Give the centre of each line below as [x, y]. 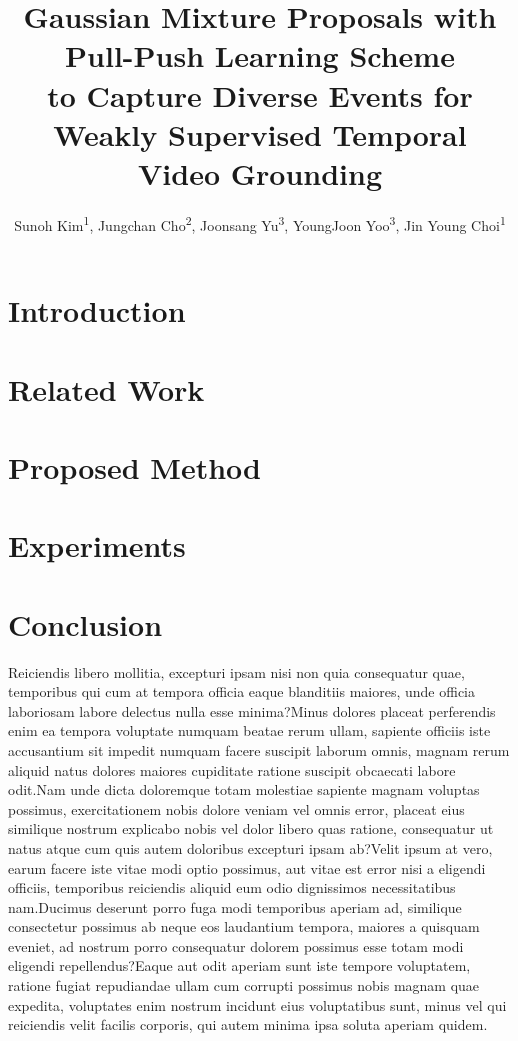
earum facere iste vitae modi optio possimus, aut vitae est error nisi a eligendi [247, 867]
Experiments [97, 545]
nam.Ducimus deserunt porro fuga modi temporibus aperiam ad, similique [235, 906]
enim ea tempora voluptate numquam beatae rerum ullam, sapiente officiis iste [249, 730]
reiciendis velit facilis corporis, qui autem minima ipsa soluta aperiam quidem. [248, 1024]
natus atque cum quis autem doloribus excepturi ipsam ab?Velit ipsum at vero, [250, 847]
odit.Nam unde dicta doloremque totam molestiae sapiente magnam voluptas [244, 789]
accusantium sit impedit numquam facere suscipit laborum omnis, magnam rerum [259, 749]
